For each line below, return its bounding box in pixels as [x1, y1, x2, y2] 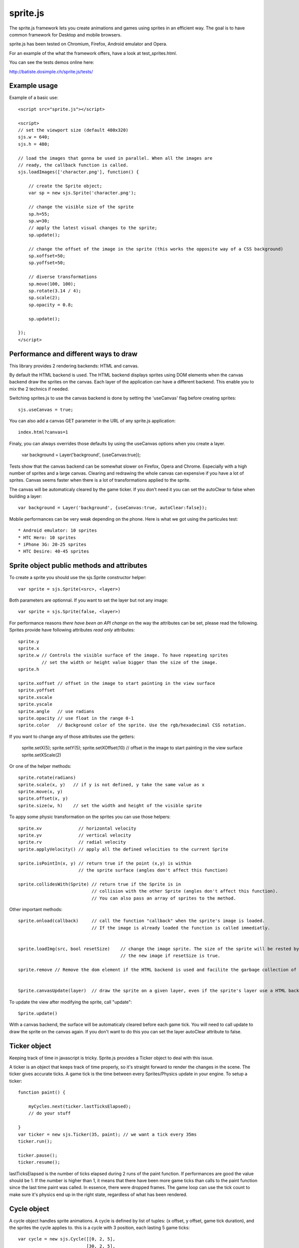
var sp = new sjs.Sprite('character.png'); [28, 190, 137, 196]
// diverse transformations [28, 274, 97, 280]
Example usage [9, 81, 58, 90]
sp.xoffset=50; [28, 253, 66, 259]
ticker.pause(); [18, 1152, 58, 1158]
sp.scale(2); [28, 295, 60, 301]
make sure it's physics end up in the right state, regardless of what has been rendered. [9, 1191, 188, 1198]
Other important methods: [9, 906, 63, 912]
